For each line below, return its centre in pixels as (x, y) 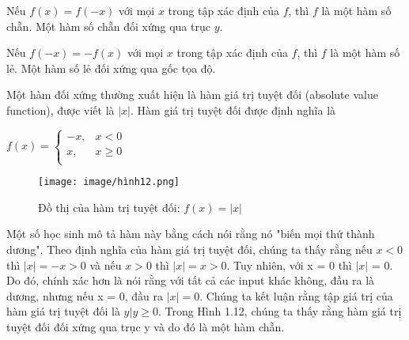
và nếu (106, 264)
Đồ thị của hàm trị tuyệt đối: (109, 207)
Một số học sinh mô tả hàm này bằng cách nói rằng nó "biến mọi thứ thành (191, 234)
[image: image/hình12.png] (109, 182)
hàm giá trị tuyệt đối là (63, 311)
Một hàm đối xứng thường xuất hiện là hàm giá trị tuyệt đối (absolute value (192, 94)
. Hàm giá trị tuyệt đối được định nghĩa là (233, 110)
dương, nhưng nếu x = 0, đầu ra (85, 295)
